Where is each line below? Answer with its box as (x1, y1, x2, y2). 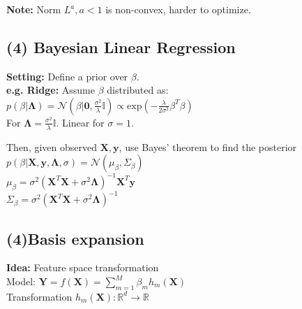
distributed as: (107, 82, 169, 97)
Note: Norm (6, 2, 61, 16)
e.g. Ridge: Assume (6, 82, 95, 97)
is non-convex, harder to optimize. (105, 2, 251, 16)
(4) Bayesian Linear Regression (6, 36, 236, 57)
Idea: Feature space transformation (6, 260, 159, 275)
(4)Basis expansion (6, 227, 144, 249)
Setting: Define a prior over (6, 69, 128, 83)
